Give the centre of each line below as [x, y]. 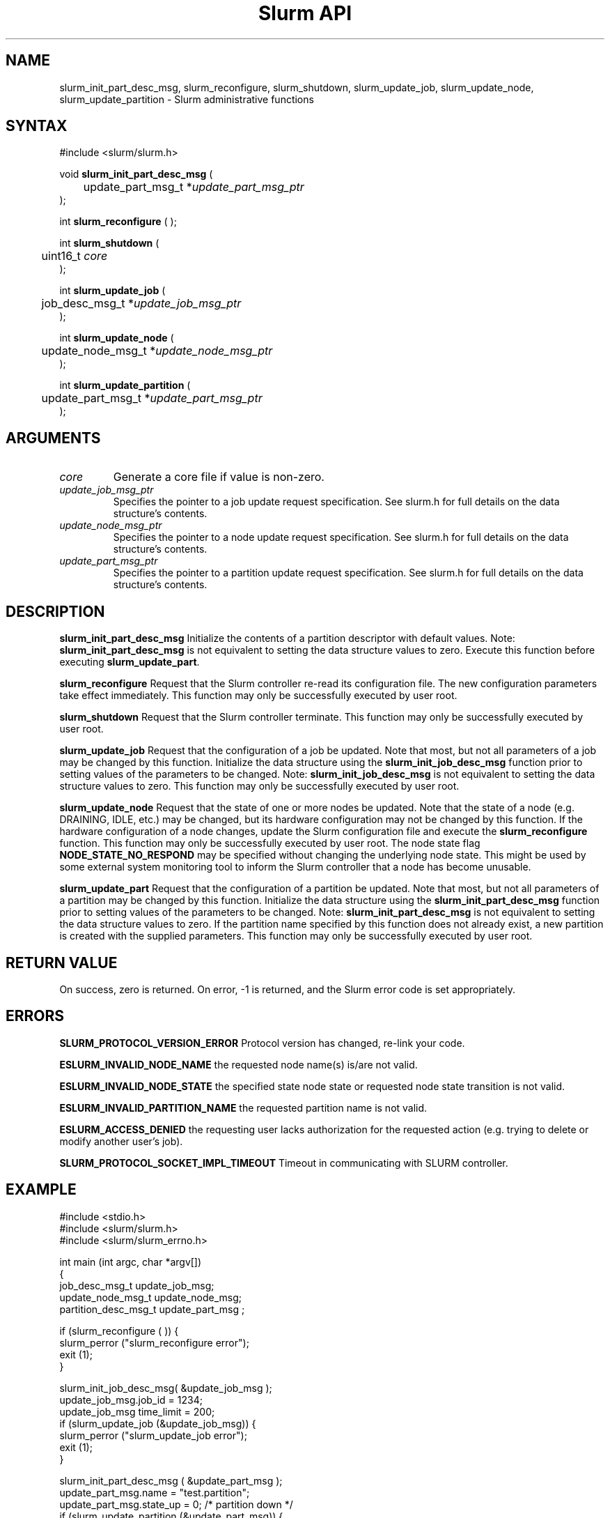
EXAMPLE [41, 1190]
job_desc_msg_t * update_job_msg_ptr [141, 304]
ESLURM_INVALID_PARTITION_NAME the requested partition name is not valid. [243, 1107]
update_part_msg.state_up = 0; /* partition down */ [176, 1504]
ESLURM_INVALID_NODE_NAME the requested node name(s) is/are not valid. [238, 1064]
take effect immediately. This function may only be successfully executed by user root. [258, 696]
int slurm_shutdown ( [109, 243]
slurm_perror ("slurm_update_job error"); [153, 1435]
